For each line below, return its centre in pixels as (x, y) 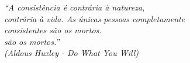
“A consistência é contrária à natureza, (75, 7)
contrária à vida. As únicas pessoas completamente (95, 18)
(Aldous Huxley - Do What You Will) (71, 53)
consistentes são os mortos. (53, 30)
